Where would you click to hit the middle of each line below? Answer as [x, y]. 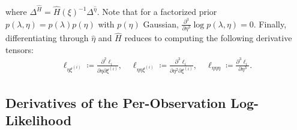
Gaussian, [161, 24]
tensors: [19, 49]
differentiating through [47, 38]
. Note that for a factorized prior [157, 12]
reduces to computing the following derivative [208, 38]
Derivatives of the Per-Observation [116, 102]
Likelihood [39, 120]
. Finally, [270, 24]
